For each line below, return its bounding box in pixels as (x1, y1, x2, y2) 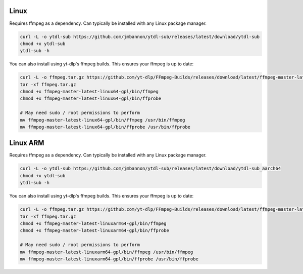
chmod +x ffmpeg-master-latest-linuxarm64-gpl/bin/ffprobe (20, 228, 169, 233)
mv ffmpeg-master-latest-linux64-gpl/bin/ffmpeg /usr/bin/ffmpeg (20, 117, 185, 123)
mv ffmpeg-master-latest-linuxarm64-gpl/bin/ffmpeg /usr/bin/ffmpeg (20, 249, 193, 255)
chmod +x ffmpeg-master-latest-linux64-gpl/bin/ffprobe (20, 96, 162, 101)
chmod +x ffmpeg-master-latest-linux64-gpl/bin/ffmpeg (20, 89, 159, 95)
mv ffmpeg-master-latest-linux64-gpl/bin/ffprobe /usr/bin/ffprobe (20, 124, 191, 130)
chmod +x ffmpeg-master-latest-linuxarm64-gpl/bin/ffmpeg (20, 221, 167, 226)
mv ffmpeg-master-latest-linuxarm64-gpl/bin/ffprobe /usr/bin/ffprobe (20, 256, 199, 262)
